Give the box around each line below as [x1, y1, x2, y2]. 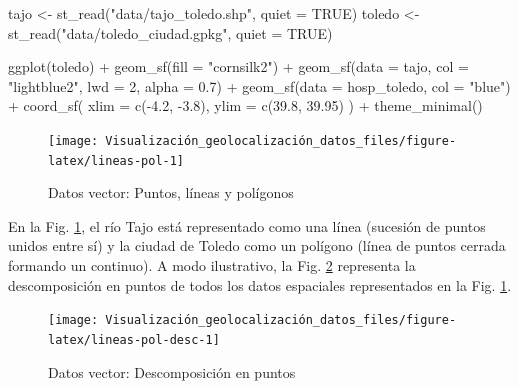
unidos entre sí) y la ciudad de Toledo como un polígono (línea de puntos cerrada [8, 235, 506, 256]
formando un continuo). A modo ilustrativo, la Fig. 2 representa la [8, 255, 416, 276]
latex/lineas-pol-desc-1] [48, 332, 220, 347]
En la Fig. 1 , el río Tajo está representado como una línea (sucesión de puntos [8, 215, 486, 236]
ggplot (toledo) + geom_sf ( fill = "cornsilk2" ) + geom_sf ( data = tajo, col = [8, 56, 469, 77]
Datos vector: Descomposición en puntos [48, 361, 296, 382]
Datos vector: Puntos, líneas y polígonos [48, 182, 294, 203]
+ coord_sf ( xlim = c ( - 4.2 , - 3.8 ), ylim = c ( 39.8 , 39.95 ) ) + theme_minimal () [8, 95, 483, 116]
